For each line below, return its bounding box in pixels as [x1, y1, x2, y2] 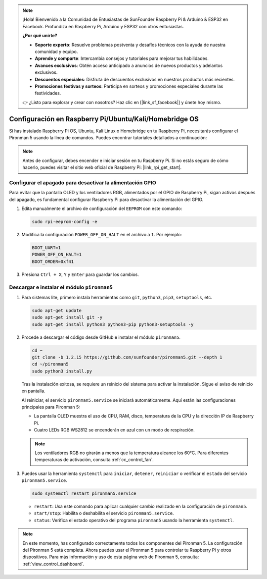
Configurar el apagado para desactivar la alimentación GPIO [9, 179, 157, 186]
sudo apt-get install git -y [32, 315, 103, 320]
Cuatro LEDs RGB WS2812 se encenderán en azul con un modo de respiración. [34, 427, 195, 433]
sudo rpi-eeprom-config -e [32, 219, 97, 225]
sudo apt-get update [32, 308, 82, 313]
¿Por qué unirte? [22, 33, 57, 39]
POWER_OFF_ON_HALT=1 [32, 252, 82, 258]
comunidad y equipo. [35, 49, 78, 54]
